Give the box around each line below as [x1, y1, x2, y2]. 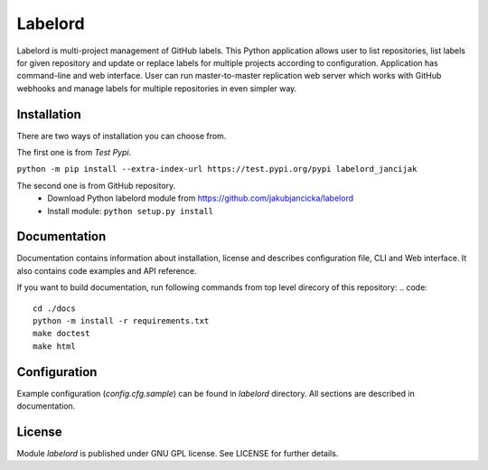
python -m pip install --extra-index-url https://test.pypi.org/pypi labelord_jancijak [16, 164, 418, 174]
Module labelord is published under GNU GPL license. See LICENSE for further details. [16, 448, 339, 459]
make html [33, 341, 76, 352]
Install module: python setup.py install [47, 205, 214, 216]
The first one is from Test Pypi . [16, 147, 132, 158]
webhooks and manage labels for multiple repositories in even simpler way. [16, 82, 297, 94]
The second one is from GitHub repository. [16, 180, 176, 191]
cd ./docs [33, 303, 76, 314]
